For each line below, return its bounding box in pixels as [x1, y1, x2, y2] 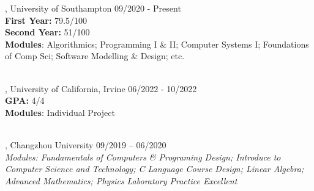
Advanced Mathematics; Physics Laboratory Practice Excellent [5, 174, 237, 187]
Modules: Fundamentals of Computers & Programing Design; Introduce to [5, 150, 281, 163]
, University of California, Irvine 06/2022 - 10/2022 [5, 82, 197, 95]
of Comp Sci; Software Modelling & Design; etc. [5, 49, 185, 62]
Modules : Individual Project [5, 106, 115, 118]
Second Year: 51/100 [5, 26, 90, 38]
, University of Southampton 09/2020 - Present [5, 2, 181, 14]
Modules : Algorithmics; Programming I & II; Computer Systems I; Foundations [5, 37, 309, 50]
